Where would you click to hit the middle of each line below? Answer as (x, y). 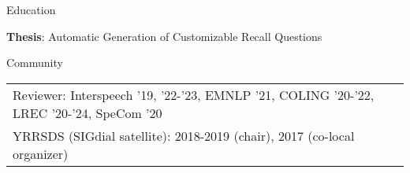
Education (31, 9)
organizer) (41, 153)
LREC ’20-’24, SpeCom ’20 (88, 112)
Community (35, 63)
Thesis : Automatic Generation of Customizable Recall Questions (164, 36)
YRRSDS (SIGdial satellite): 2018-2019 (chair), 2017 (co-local (184, 135)
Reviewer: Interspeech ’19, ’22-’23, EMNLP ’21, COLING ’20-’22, (194, 94)
